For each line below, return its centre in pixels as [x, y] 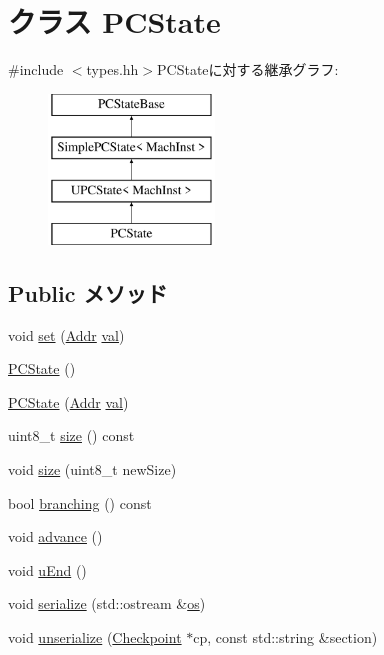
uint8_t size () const [71, 435]
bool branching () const [80, 502]
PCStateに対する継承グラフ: [248, 69]
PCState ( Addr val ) [68, 401]
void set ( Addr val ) [66, 334]
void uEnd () [47, 569]
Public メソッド [88, 292]
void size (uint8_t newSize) [92, 469]
